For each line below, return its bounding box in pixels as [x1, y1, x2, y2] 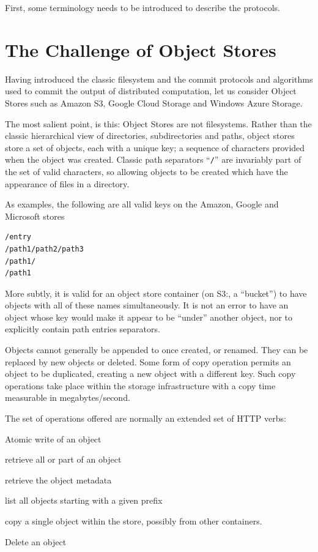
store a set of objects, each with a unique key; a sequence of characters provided [5, 141, 305, 154]
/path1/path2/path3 [5, 244, 84, 253]
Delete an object [5, 535, 67, 548]
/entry [5, 233, 31, 242]
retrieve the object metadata [5, 473, 112, 486]
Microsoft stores [5, 209, 65, 222]
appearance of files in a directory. [5, 177, 130, 190]
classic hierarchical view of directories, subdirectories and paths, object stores [5, 129, 295, 142]
